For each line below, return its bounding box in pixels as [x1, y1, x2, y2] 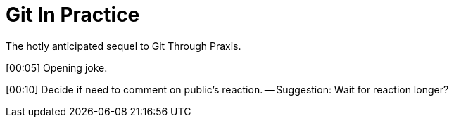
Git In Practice [6, 3, 140, 27]
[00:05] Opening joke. [6, 61, 108, 74]
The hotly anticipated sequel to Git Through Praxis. [6, 39, 241, 52]
